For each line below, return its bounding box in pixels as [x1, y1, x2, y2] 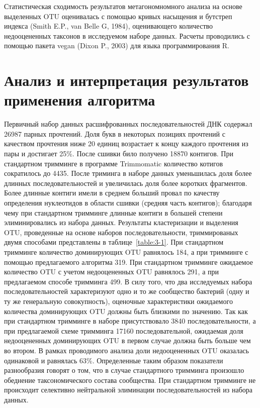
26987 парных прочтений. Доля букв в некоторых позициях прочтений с [4, 128, 225, 139]
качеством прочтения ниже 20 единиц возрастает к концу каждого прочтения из [4, 138, 248, 149]
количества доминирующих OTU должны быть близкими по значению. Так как [4, 305, 248, 316]
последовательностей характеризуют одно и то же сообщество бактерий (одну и [4, 286, 249, 296]
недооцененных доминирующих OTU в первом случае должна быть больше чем [4, 335, 251, 346]
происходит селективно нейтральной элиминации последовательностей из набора [4, 384, 252, 395]
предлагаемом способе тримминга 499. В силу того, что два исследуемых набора [4, 276, 252, 286]
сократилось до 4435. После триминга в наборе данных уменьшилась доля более [4, 168, 252, 178]
